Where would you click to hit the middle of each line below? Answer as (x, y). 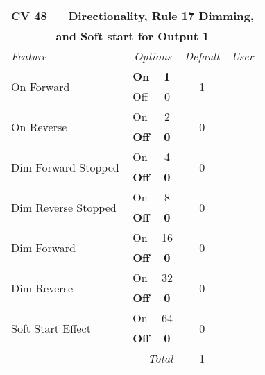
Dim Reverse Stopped (64, 207)
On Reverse (39, 126)
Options (153, 56)
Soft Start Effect (51, 328)
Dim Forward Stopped (65, 167)
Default (202, 56)
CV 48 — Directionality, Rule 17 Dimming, (132, 16)
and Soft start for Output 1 (132, 36)
